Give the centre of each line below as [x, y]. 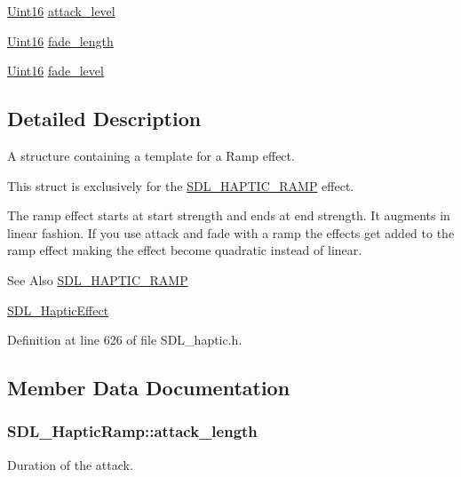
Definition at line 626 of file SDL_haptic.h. [125, 340]
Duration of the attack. [70, 464]
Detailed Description [104, 119]
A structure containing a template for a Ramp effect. [151, 155]
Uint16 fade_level [56, 71]
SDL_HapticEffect [58, 310]
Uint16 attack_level [61, 11]
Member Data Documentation [149, 388]
